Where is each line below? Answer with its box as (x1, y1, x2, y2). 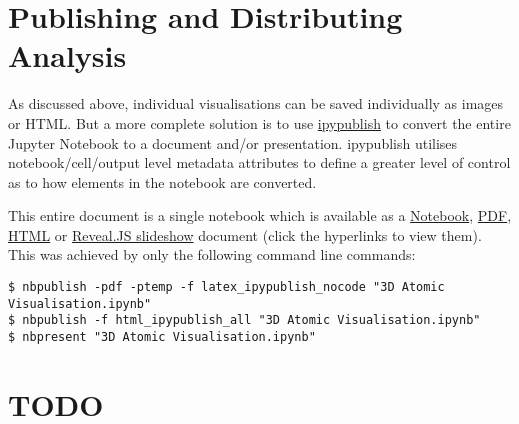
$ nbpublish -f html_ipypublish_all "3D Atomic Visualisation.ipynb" (8, 313, 481, 328)
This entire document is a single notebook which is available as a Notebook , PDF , (8, 205, 512, 226)
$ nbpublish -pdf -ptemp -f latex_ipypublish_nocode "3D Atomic (8, 280, 445, 295)
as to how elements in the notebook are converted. (8, 171, 317, 192)
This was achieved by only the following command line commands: (8, 244, 416, 265)
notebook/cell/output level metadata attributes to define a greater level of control (8, 152, 511, 173)
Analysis (8, 35, 127, 76)
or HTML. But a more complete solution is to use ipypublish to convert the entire (8, 112, 511, 133)
